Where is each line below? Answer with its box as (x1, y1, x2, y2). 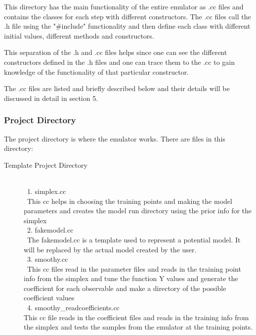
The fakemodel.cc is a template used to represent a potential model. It (27, 234, 241, 244)
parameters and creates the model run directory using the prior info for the (24, 205, 252, 216)
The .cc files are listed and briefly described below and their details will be (4, 83, 230, 94)
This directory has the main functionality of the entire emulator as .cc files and (4, 1, 244, 11)
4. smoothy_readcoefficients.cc (27, 302, 120, 313)
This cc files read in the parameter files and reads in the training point (27, 263, 241, 274)
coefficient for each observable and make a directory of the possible (24, 283, 226, 293)
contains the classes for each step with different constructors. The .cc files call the (4, 11, 251, 21)
